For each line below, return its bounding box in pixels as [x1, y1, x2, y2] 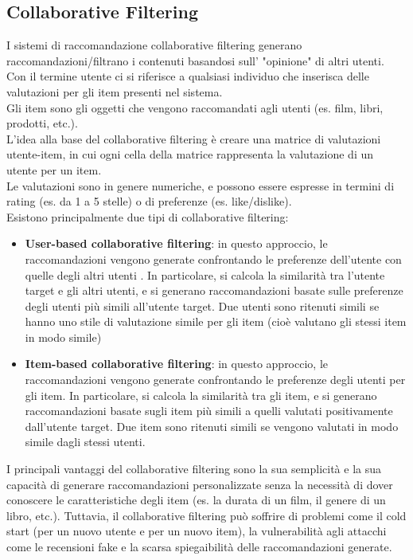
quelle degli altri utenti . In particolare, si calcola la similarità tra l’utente [25, 266, 385, 283]
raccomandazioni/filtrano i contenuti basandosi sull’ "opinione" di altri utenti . [6, 52, 384, 69]
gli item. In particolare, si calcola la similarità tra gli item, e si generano [25, 386, 377, 403]
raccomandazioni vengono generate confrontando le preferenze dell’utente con [25, 250, 402, 267]
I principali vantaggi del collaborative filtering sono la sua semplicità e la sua [6, 460, 381, 477]
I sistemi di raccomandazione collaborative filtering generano [6, 37, 302, 53]
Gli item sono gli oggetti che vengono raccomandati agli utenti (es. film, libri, [6, 99, 384, 116]
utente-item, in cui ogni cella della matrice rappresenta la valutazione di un [6, 146, 374, 163]
